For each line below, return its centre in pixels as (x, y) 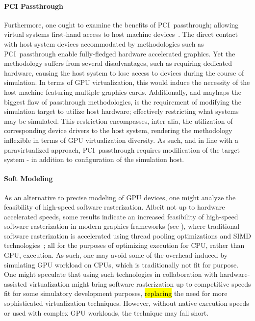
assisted (15, 283)
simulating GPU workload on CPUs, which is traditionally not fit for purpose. (121, 264)
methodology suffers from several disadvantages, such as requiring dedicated (118, 63)
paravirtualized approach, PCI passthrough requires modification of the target (122, 149)
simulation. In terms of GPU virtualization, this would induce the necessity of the (127, 82)
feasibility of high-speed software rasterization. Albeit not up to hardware (115, 207)
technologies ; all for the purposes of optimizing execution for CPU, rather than (124, 245)
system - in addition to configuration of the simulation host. (94, 159)
